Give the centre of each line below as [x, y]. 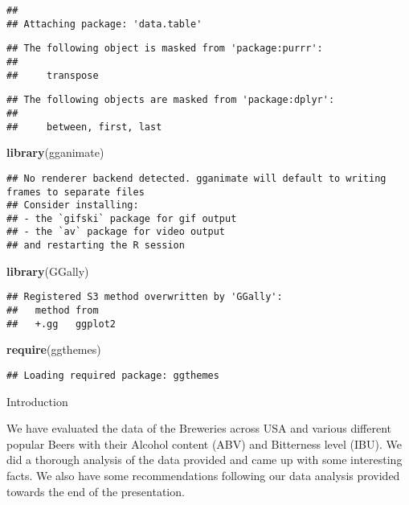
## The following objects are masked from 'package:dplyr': [171, 100]
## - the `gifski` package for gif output [122, 218]
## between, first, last [84, 127]
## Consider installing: [73, 205]
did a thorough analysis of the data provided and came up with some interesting [204, 460]
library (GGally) [48, 271]
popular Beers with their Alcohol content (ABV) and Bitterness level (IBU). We [204, 443]
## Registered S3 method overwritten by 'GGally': [145, 297]
